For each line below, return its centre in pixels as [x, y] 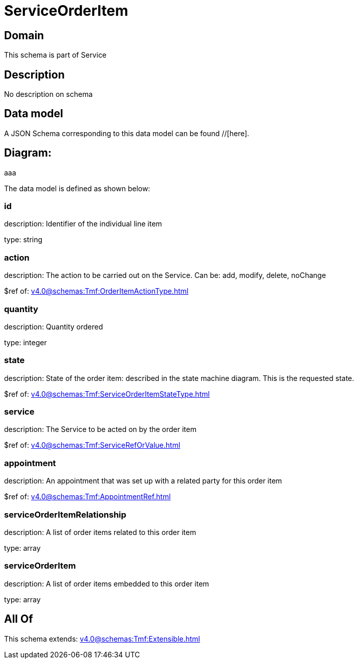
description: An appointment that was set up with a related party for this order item [143, 481]
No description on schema [48, 94]
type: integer [25, 342]
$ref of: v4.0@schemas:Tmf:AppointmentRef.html [87, 497]
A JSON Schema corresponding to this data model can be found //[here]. [127, 133]
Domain [24, 35]
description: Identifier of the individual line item [83, 224]
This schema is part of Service [55, 55]
